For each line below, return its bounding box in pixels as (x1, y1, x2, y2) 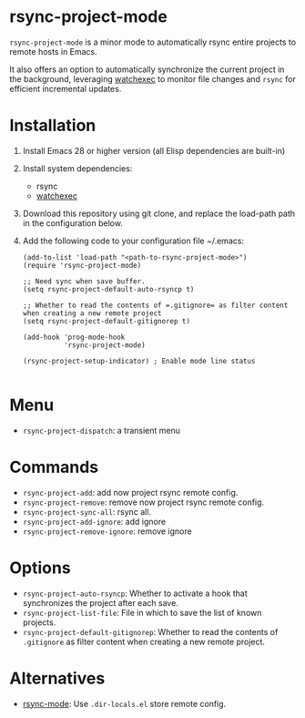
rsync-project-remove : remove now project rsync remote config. (22, 497, 265, 508)
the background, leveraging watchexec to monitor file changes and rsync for (9, 73, 296, 84)
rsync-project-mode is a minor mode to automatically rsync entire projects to (9, 36, 297, 47)
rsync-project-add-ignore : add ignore (22, 516, 167, 527)
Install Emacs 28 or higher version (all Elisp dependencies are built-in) (22, 145, 286, 156)
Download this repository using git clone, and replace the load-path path (22, 208, 296, 219)
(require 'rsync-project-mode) (22, 261, 142, 270)
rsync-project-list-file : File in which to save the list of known (22, 607, 262, 618)
